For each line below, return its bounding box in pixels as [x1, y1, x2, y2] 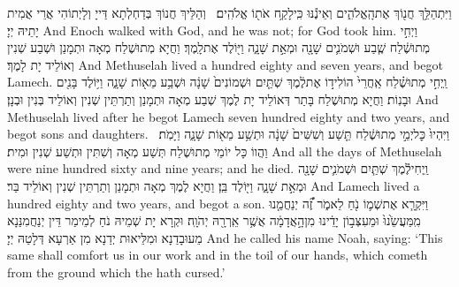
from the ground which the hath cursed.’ [7, 262, 226, 281]
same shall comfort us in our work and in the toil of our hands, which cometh [7, 245, 428, 264]
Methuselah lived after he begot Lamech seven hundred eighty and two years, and [7, 107, 450, 125]
